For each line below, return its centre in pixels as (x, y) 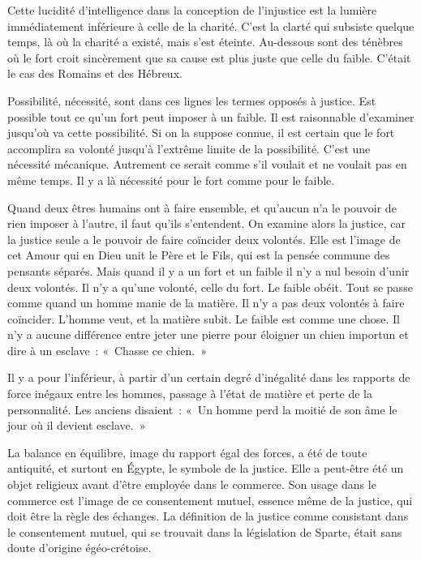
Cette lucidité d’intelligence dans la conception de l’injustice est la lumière (192, 10)
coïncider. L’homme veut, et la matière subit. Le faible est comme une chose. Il (204, 318)
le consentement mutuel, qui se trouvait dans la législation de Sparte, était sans (205, 531)
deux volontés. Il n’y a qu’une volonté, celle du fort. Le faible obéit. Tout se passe (210, 287)
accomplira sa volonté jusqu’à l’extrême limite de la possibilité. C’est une (189, 148)
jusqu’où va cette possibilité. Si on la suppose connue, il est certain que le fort (201, 133)
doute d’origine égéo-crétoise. (79, 548)
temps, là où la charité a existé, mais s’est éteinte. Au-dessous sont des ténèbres (205, 42)
